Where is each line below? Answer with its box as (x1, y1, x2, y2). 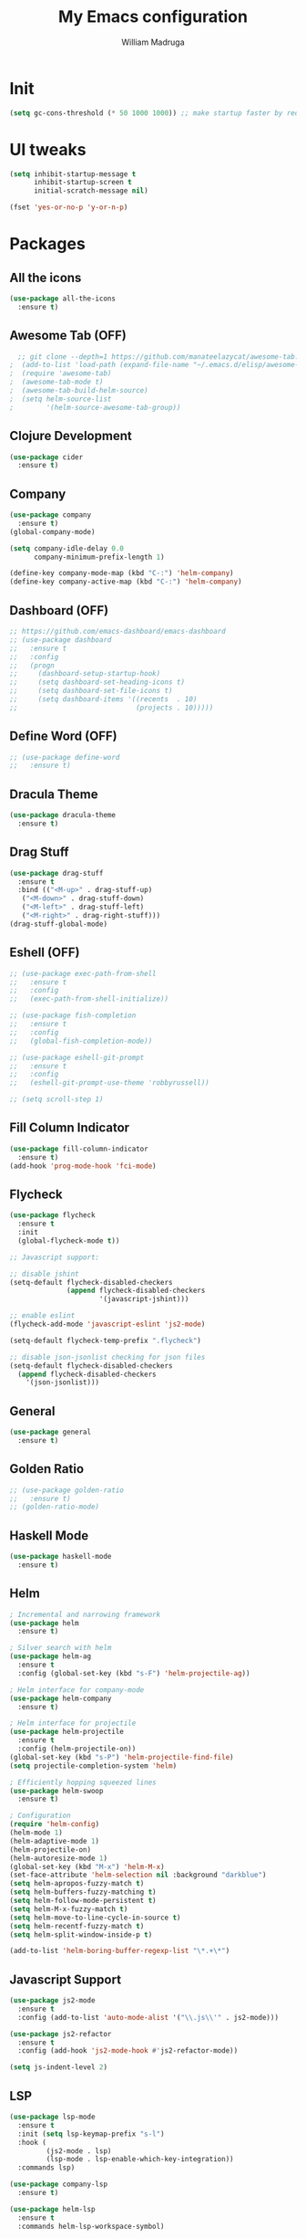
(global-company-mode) (9, 527, 96, 536)
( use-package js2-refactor (9, 2029, 112, 2038)
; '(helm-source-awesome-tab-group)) (9, 403, 181, 412)
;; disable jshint (9, 1269, 79, 1278)
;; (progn (9, 660, 55, 670)
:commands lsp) (17, 2163, 76, 2172)
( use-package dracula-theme (9, 811, 117, 820)
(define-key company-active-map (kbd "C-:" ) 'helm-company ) (9, 577, 243, 586)
